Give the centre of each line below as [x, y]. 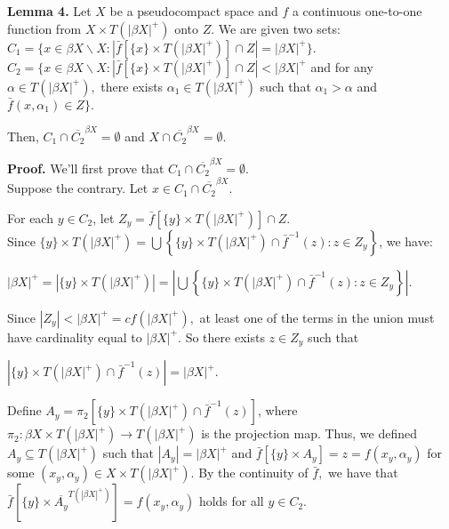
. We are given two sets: [276, 28]
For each [30, 217]
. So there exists [221, 337]
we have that [363, 473]
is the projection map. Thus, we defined [309, 433]
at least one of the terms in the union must [317, 317]
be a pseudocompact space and [194, 11]
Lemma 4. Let [49, 11]
